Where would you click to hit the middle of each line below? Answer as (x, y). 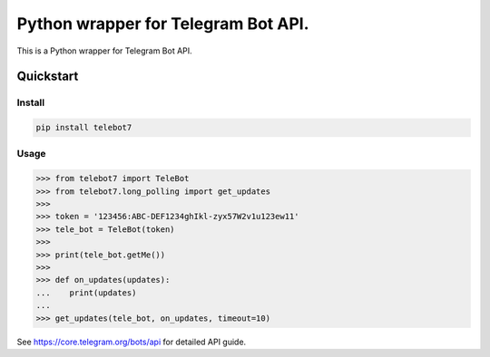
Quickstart (48, 77)
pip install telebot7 (84, 128)
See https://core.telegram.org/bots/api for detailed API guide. (132, 342)
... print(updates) (86, 293)
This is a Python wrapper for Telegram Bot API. (104, 51)
